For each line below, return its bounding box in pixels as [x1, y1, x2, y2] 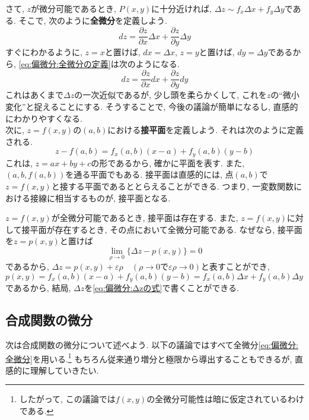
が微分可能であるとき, [31, 2, 116, 14]
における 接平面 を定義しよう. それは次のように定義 [107, 124, 304, 136]
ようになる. [135, 57, 180, 70]
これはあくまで [5, 89, 63, 101]
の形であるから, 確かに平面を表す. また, [91, 156, 245, 169]
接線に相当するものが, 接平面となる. [30, 191, 171, 204]
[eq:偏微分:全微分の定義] [18, 57, 111, 70]
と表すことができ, [200, 260, 270, 273]
